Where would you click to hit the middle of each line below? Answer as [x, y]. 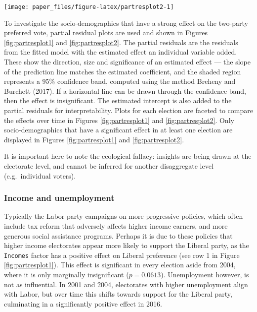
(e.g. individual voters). [40, 175]
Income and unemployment [59, 198]
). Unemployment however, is [205, 274]
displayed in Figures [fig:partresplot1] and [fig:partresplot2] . [94, 139]
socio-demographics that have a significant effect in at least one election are [118, 130]
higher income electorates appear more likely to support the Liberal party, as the [127, 245]
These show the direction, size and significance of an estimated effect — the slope [127, 62]
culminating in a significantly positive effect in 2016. [83, 303]
